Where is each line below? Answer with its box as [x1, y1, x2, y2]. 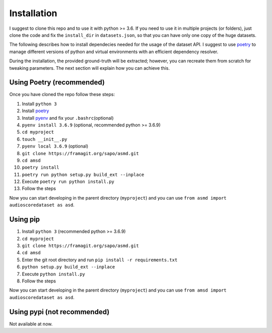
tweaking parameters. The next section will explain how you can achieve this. [9, 65, 170, 71]
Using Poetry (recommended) [9, 78, 105, 87]
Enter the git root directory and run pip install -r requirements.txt [22, 257, 178, 263]
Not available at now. [9, 321, 53, 327]
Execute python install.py [22, 271, 86, 277]
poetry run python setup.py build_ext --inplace [22, 172, 145, 177]
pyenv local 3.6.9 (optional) [22, 143, 89, 149]
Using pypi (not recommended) [9, 307, 110, 316]
